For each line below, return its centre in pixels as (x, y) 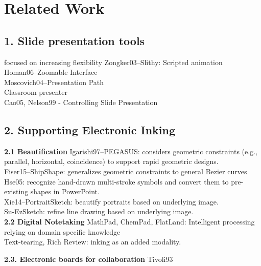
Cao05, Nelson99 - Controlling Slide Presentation (81, 102)
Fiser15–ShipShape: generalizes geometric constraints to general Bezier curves (126, 171)
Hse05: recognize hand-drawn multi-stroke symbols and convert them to (116, 181)
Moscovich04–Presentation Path (54, 82)
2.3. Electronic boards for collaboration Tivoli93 (89, 259)
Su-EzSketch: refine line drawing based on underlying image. (99, 211)
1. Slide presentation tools (75, 40)
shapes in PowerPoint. (65, 191)
